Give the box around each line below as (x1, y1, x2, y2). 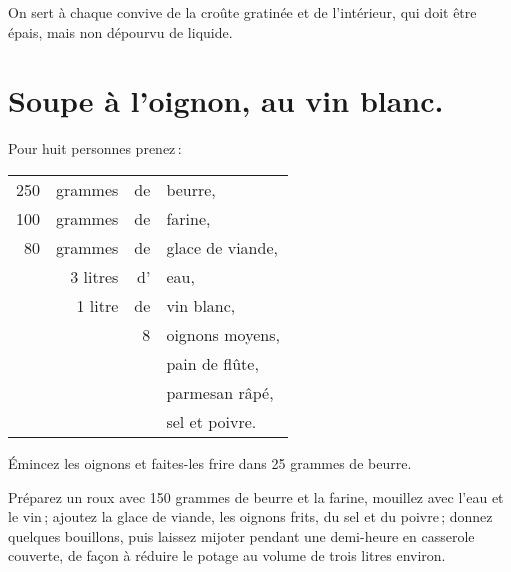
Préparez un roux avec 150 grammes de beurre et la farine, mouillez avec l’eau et (8, 486, 504, 507)
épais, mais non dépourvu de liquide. (8, 21, 233, 42)
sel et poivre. (166, 409, 257, 433)
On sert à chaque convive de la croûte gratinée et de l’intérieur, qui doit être (8, 2, 477, 22)
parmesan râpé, (166, 380, 274, 404)
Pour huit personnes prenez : (8, 138, 182, 159)
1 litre (76, 293, 119, 317)
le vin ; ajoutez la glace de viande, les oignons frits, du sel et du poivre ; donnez (8, 506, 493, 527)
